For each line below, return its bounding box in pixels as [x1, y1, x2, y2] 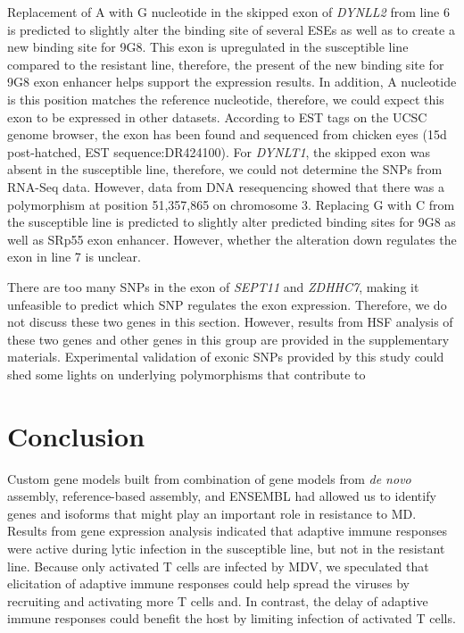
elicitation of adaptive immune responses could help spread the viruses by [7, 574, 410, 593]
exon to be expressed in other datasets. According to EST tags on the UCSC [7, 107, 427, 126]
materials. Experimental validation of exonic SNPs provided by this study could [7, 347, 444, 366]
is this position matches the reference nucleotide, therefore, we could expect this [7, 89, 444, 108]
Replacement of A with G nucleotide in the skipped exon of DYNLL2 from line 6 [7, 3, 450, 21]
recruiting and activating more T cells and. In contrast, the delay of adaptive [7, 591, 428, 610]
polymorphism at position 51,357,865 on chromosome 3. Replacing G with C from [7, 195, 455, 213]
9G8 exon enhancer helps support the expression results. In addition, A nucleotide [7, 72, 457, 91]
